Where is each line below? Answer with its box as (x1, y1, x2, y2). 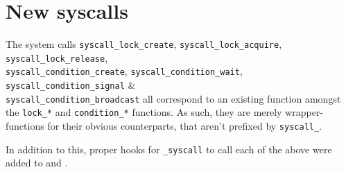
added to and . (6, 155, 68, 170)
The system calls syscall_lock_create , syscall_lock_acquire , (6, 37, 282, 51)
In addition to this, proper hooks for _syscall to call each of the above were (6, 141, 332, 156)
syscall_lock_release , (6, 50, 108, 64)
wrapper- (285, 105, 324, 119)
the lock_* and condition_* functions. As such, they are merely (6, 105, 282, 119)
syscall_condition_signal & (6, 78, 136, 92)
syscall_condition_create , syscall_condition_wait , (6, 64, 243, 78)
